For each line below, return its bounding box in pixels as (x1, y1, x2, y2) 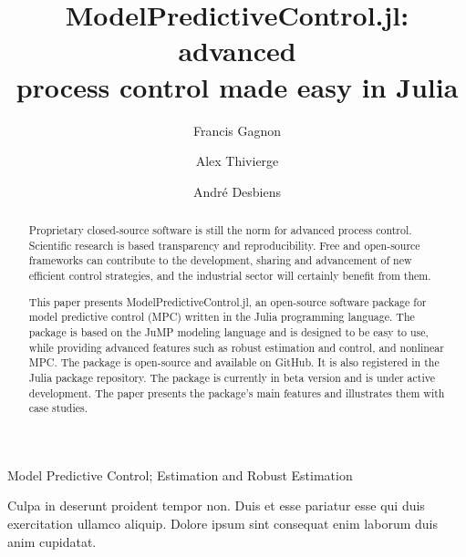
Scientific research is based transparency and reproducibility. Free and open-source (28, 237, 420, 253)
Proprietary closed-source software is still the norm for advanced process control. (28, 222, 412, 238)
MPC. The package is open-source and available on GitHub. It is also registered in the (28, 355, 440, 370)
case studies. (28, 400, 88, 416)
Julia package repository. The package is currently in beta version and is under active (28, 369, 436, 385)
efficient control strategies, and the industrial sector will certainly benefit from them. (28, 268, 431, 284)
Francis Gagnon (192, 120, 282, 139)
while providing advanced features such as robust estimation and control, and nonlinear (28, 339, 444, 355)
